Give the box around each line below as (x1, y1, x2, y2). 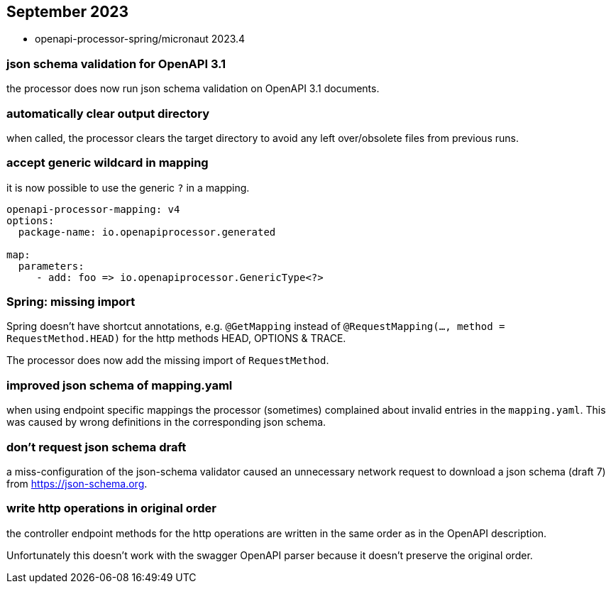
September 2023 (6, 3, 129, 21)
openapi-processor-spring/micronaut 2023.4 (35, 33, 246, 45)
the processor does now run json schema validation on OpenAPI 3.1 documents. (6, 82, 380, 95)
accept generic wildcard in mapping (6, 155, 209, 170)
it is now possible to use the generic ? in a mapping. (6, 181, 250, 194)
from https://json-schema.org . (6, 477, 148, 490)
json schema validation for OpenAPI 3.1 (6, 56, 226, 71)
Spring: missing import (6, 294, 136, 309)
